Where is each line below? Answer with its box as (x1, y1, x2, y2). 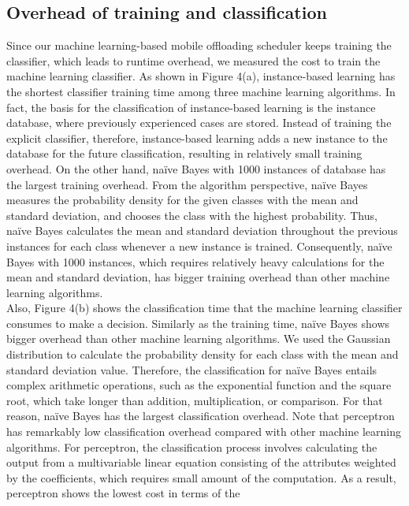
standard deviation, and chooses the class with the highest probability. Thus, (6, 206, 377, 223)
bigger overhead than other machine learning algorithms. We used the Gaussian (6, 330, 391, 347)
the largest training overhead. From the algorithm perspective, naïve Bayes (6, 176, 368, 192)
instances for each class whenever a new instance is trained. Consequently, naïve (6, 237, 392, 254)
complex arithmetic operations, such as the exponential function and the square (6, 377, 392, 393)
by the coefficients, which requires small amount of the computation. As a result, (6, 469, 396, 486)
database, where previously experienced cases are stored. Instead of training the (6, 114, 392, 131)
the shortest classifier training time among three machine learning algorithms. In (6, 83, 396, 99)
